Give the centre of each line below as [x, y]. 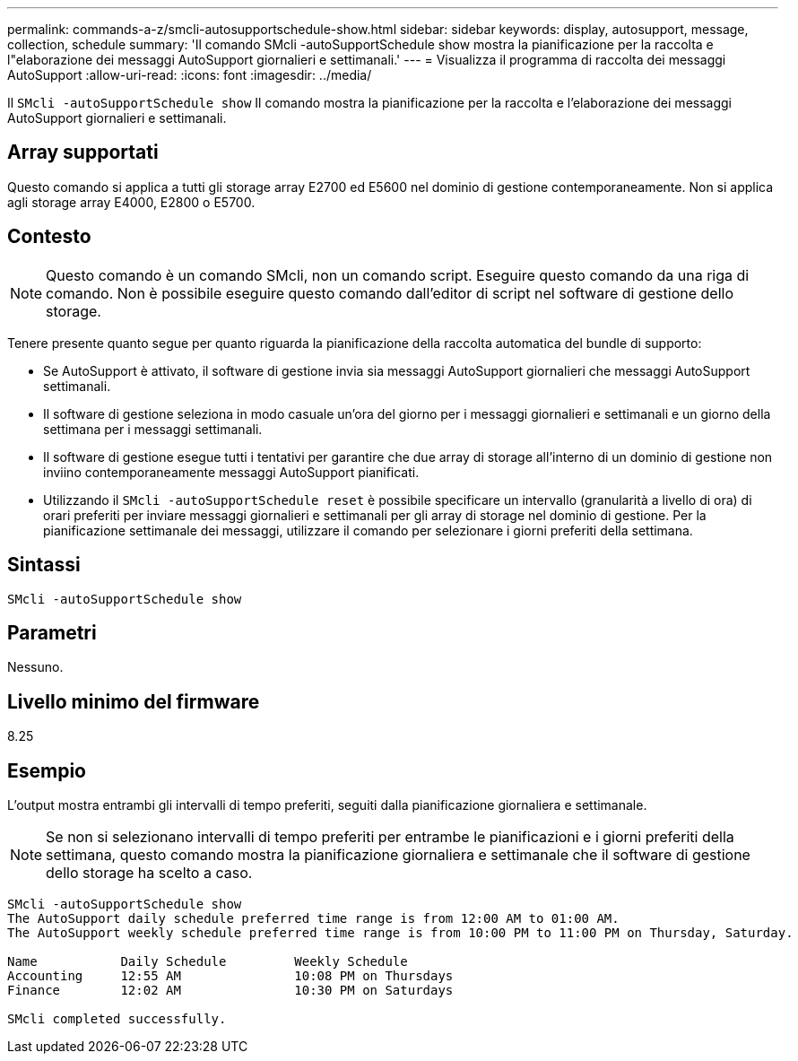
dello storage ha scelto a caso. [149, 873]
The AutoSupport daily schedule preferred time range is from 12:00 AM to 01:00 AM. [313, 919]
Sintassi [44, 565]
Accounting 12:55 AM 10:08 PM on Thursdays [230, 976]
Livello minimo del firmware [134, 701]
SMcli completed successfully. [117, 1019]
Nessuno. [35, 667]
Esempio [47, 770]
